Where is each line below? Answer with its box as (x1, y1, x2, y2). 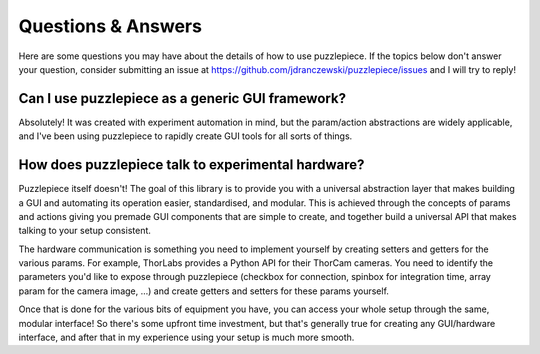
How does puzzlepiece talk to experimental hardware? (18, 156, 365, 174)
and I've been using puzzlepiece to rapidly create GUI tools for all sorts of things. (18, 130, 353, 142)
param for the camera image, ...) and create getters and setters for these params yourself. (18, 285, 390, 297)
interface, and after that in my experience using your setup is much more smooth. (18, 331, 355, 344)
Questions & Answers (18, 15, 202, 37)
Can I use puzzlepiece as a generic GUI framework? (18, 90, 347, 107)
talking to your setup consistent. (18, 225, 152, 237)
